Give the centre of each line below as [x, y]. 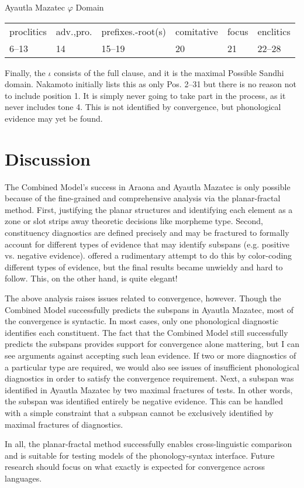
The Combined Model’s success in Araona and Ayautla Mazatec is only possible [148, 186]
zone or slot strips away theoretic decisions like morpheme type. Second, [134, 221]
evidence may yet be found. [54, 118]
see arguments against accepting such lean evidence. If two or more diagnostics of [151, 355]
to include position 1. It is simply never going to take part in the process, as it [145, 95]
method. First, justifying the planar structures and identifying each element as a [149, 209]
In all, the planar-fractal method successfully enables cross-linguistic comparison [148, 444]
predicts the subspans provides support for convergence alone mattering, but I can [152, 344]
